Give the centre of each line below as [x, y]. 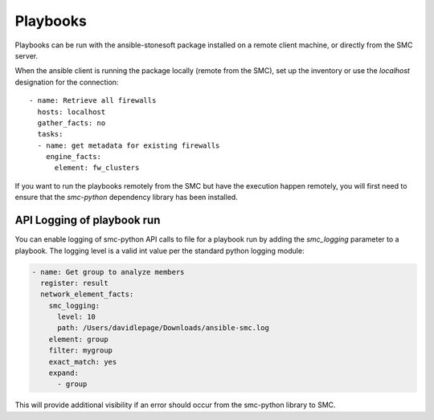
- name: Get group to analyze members [108, 272]
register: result [74, 283]
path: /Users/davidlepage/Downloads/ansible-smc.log [163, 328]
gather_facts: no [72, 123]
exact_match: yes [83, 362]
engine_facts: [74, 157]
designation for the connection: [67, 82]
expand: [64, 373]
